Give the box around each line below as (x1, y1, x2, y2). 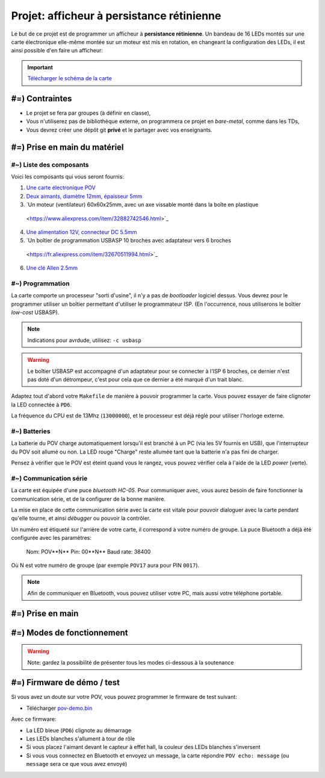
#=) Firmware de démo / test (11, 677, 120, 688)
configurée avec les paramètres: (11, 534, 91, 542)
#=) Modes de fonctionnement (11, 627, 128, 637)
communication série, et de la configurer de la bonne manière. (11, 495, 166, 502)
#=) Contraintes (11, 93, 72, 104)
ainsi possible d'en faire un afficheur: (11, 47, 104, 54)
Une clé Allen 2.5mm (26, 264, 78, 271)
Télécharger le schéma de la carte (27, 75, 113, 82)
